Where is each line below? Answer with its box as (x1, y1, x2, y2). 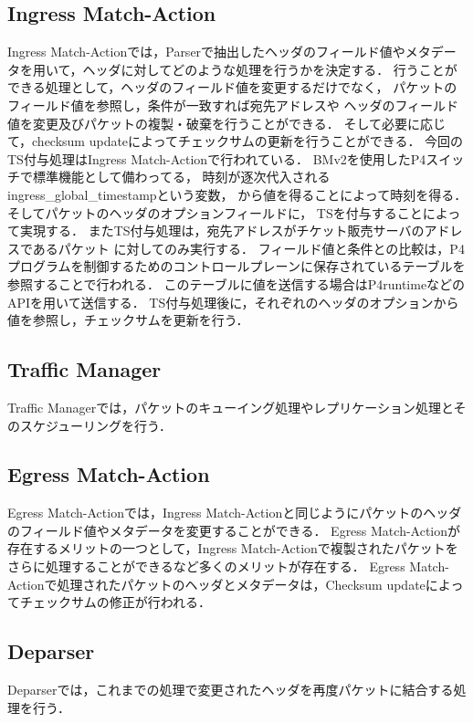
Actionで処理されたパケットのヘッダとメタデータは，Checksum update (7, 574, 426, 593)
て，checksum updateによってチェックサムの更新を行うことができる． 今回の (7, 131, 464, 151)
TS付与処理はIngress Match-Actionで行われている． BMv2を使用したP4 (7, 149, 426, 168)
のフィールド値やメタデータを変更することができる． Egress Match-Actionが (7, 520, 461, 540)
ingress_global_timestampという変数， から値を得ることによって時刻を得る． (7, 184, 468, 204)
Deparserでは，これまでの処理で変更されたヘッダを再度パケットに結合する (7, 680, 454, 699)
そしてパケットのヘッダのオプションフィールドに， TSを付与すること (7, 203, 423, 222)
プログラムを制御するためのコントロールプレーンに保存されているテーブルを (7, 257, 466, 276)
